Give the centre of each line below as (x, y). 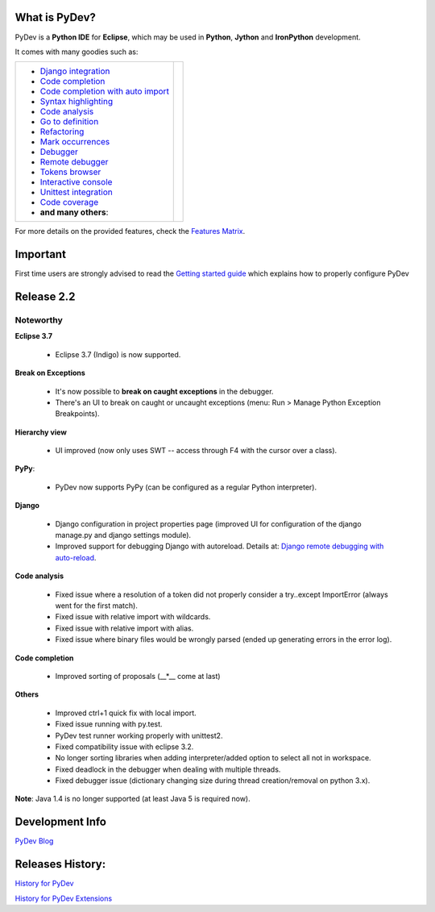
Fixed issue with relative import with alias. (124, 628)
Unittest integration (76, 192)
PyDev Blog (34, 841)
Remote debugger (74, 162)
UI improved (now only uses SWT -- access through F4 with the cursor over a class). (196, 451)
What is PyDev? (56, 17)
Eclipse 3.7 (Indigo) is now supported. (118, 354)
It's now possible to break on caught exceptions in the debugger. (164, 391)
